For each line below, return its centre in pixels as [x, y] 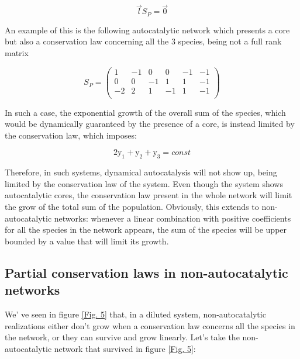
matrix [17, 52]
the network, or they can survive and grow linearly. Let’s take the [122, 337]
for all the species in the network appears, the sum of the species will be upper [146, 229]
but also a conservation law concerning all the [87, 41]
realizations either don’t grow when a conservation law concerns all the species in [150, 325]
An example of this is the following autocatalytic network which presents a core [147, 30]
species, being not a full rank [230, 41]
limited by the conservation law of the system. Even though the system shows [144, 183]
